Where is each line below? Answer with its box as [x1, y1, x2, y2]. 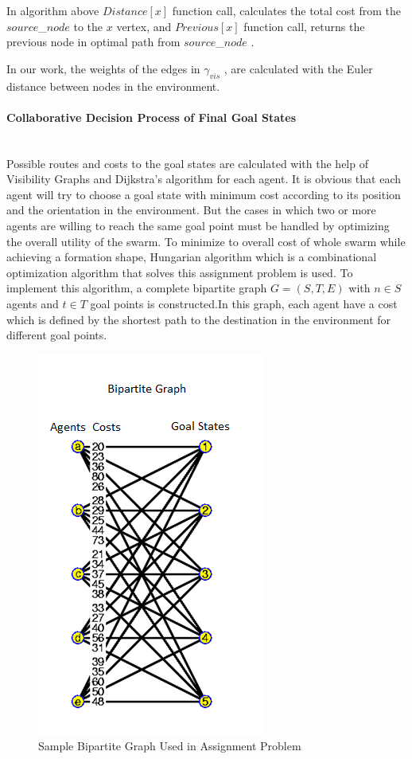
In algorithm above [6, 2, 99, 18]
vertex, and [116, 18, 172, 34]
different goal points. [6, 327, 107, 343]
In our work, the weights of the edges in [6, 60, 200, 76]
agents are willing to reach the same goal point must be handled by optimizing [6, 217, 390, 233]
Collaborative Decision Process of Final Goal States [6, 108, 297, 125]
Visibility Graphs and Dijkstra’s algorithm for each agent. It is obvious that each [6, 170, 401, 187]
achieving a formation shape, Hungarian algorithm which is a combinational [6, 248, 377, 265]
